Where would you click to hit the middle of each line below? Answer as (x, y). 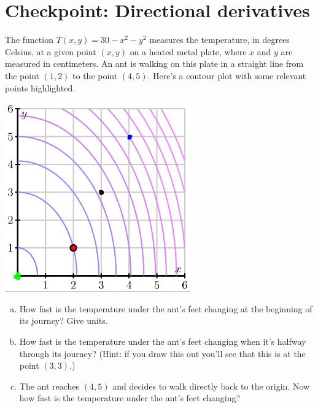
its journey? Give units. (64, 321)
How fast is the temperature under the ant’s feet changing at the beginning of (166, 308)
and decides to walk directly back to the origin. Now (211, 386)
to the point (95, 75)
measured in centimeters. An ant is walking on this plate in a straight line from (154, 64)
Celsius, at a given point (51, 51)
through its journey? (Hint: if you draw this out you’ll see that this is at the (162, 353)
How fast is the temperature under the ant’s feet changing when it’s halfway (163, 341)
